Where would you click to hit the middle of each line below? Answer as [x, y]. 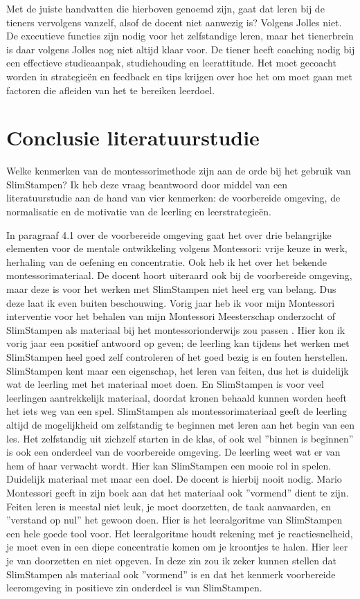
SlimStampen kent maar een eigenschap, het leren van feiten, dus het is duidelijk [178, 370]
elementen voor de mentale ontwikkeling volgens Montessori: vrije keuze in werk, [177, 248]
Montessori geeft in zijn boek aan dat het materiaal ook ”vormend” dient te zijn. [178, 492]
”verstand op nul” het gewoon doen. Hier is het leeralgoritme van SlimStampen [174, 520]
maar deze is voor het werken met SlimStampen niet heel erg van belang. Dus [171, 289]
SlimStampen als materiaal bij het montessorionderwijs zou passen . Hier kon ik [176, 329]
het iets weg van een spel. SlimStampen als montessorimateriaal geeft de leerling [177, 411]
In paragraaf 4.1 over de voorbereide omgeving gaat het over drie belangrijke [169, 234]
